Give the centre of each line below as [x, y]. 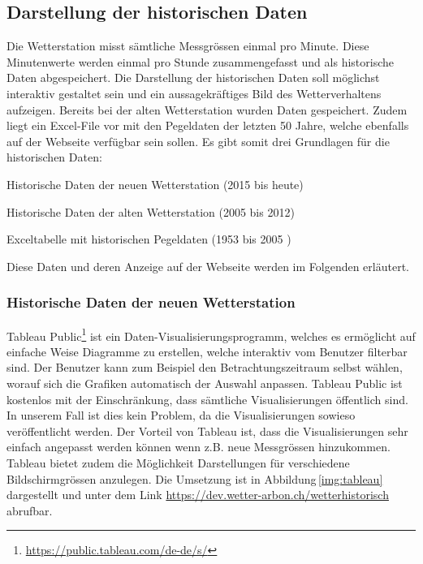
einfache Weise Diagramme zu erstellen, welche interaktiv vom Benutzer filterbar [207, 351]
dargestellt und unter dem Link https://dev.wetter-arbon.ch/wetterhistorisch [198, 495]
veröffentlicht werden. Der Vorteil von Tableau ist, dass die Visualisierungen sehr [207, 431]
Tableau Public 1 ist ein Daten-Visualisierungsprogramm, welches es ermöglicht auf [211, 334]
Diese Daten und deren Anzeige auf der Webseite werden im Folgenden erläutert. [208, 266]
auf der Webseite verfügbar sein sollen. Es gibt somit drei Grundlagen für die [198, 141]
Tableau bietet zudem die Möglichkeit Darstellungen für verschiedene [178, 462]
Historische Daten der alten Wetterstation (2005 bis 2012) [151, 211]
